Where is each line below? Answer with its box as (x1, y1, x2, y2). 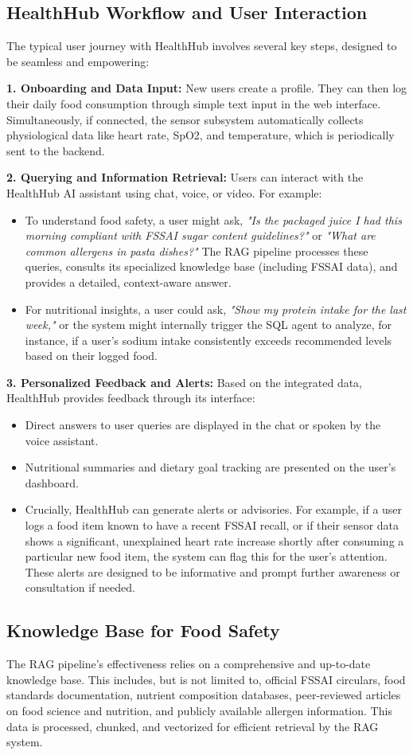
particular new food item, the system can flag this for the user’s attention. (25, 548, 388, 565)
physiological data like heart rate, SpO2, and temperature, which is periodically (6, 127, 395, 143)
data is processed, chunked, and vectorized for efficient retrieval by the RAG (6, 718, 379, 734)
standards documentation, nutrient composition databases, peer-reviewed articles (6, 687, 401, 703)
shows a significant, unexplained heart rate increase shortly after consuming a (25, 532, 404, 549)
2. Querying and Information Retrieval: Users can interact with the (6, 169, 364, 186)
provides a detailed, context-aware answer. (25, 273, 232, 290)
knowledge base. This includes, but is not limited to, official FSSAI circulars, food (6, 671, 406, 687)
